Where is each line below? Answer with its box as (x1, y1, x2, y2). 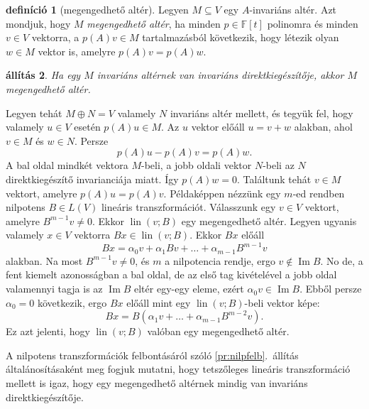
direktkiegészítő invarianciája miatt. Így (6, 171, 179, 186)
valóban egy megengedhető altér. (147, 324, 290, 339)
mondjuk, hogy (6, 16, 71, 31)
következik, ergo (37, 295, 107, 310)
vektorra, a (31, 30, 79, 45)
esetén (74, 119, 101, 134)
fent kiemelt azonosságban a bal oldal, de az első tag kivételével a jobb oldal (6, 267, 337, 282)
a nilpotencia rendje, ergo (165, 253, 275, 268)
